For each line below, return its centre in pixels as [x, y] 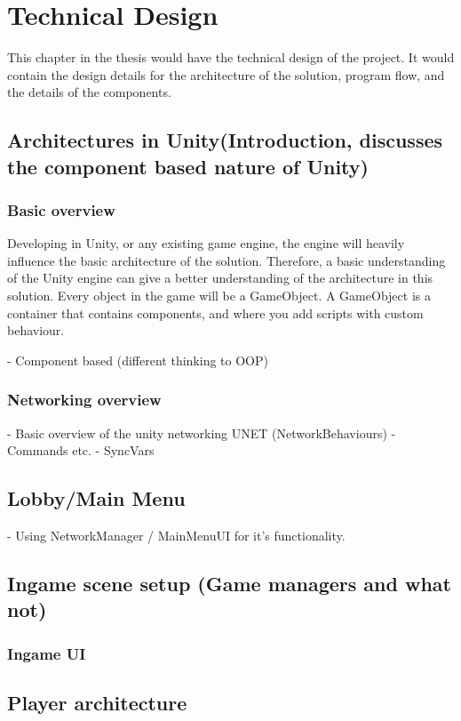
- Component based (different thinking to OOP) [138, 360]
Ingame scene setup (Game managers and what [229, 584]
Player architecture [97, 703]
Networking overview [84, 400]
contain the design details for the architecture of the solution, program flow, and [226, 74]
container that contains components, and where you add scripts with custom [215, 312]
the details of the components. [89, 92]
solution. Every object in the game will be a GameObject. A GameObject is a [219, 296]
